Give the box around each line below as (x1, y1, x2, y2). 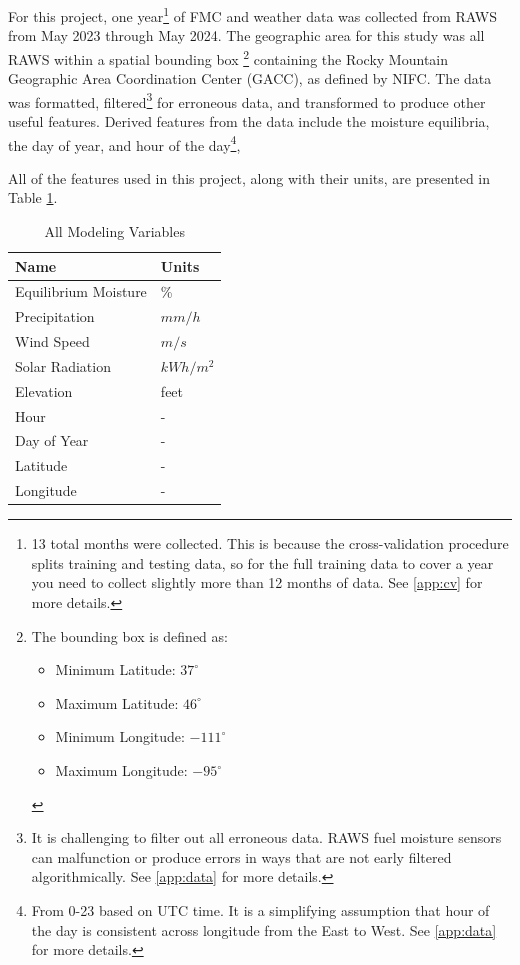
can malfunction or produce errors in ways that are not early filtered (31, 846, 452, 867)
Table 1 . (8, 187, 58, 208)
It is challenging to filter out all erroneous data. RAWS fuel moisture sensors (31, 827, 502, 848)
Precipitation (15, 306, 95, 327)
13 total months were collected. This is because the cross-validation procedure (31, 533, 509, 554)
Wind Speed (15, 331, 90, 352)
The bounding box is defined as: (31, 625, 228, 646)
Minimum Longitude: (55, 726, 185, 747)
